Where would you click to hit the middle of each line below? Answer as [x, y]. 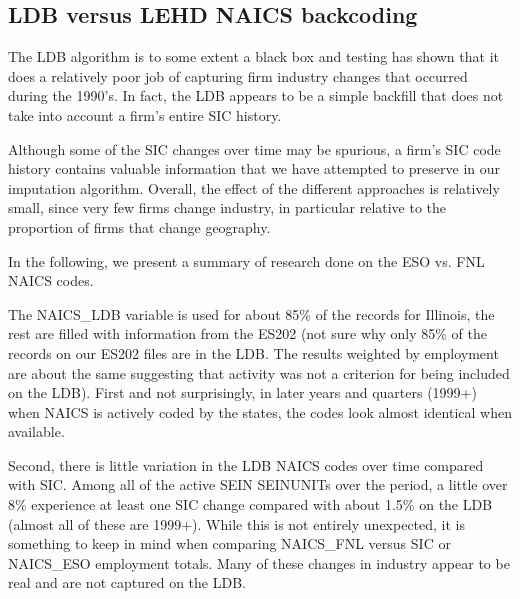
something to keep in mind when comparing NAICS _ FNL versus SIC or [229, 543]
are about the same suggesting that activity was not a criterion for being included [259, 372]
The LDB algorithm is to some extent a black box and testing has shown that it [253, 56]
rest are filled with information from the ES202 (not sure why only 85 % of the [247, 333]
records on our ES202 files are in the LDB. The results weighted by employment [253, 352]
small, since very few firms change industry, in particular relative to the [227, 207]
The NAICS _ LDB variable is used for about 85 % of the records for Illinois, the [251, 313]
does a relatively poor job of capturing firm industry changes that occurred [238, 75]
